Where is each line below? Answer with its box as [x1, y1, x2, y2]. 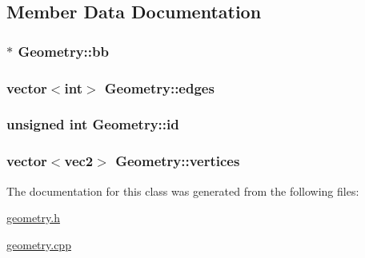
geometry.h [6, 209, 60, 226]
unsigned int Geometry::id [6, 114, 179, 134]
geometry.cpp [6, 236, 71, 252]
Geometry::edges [104, 77, 215, 97]
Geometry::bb [18, 41, 109, 61]
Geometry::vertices [115, 151, 240, 171]
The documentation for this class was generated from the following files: [6, 182, 359, 199]
